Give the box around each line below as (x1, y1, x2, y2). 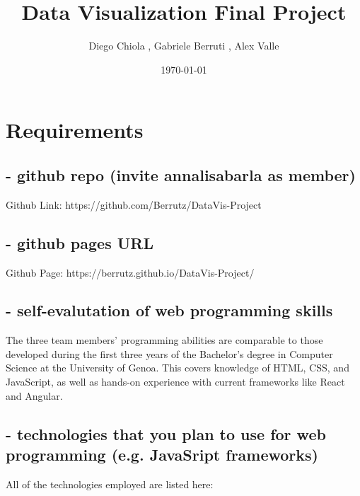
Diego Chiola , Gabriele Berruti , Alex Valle (88, 38, 279, 53)
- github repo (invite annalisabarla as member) (6, 163, 356, 185)
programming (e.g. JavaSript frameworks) (6, 444, 318, 466)
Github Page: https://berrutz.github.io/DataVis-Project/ (6, 265, 255, 279)
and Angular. (6, 388, 63, 403)
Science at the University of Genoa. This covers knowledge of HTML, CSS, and (6, 360, 349, 375)
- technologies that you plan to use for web (6, 422, 326, 444)
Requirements (6, 115, 144, 144)
